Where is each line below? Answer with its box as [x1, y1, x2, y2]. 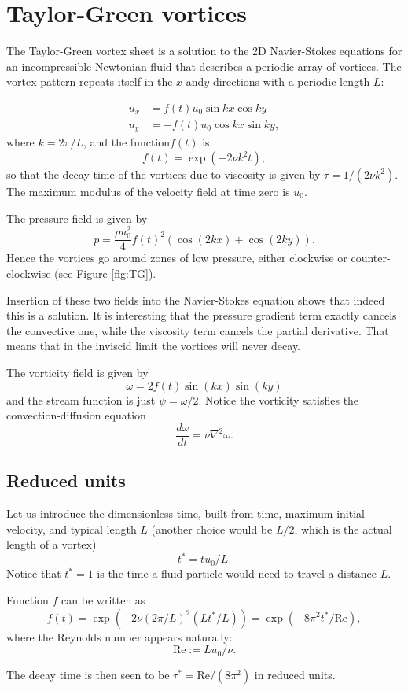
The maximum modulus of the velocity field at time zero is [6, 183, 290, 200]
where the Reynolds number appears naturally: [6, 628, 233, 645]
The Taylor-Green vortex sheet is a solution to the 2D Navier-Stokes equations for [6, 42, 402, 59]
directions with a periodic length [212, 73, 370, 90]
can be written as [61, 591, 145, 608]
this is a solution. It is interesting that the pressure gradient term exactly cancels [6, 307, 397, 323]
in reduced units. [254, 667, 336, 683]
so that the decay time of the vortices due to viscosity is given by [6, 166, 321, 183]
